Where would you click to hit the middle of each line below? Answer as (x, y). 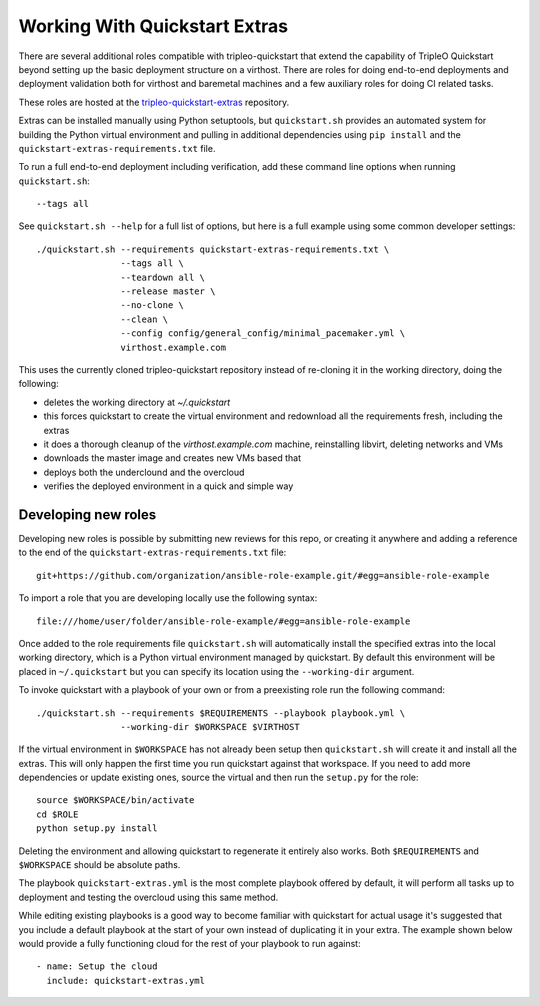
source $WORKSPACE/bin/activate (115, 800)
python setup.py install (97, 828)
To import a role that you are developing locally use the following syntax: (168, 598)
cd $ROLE (57, 814)
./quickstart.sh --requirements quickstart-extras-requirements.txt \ (213, 249)
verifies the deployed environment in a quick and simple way (168, 486)
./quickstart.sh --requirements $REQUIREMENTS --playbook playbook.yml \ (221, 713)
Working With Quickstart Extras (153, 26)
